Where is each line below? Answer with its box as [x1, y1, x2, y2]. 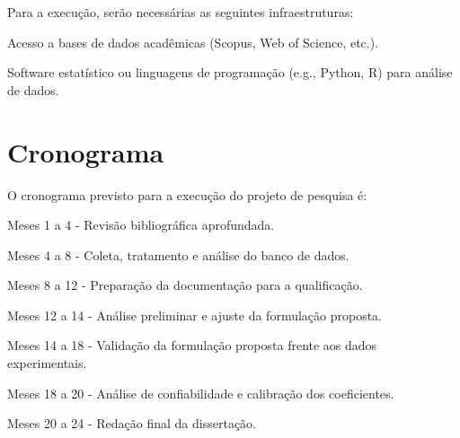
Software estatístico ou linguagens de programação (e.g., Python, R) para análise [7, 63, 453, 82]
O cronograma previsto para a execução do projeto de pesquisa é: [7, 185, 367, 204]
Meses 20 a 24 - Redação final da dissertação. [7, 414, 256, 433]
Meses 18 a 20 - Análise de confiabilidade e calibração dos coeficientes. [7, 383, 394, 402]
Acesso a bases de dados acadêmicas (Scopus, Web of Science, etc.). [7, 32, 379, 51]
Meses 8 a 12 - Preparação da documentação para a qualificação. [7, 276, 363, 294]
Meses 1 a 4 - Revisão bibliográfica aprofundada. [7, 215, 275, 234]
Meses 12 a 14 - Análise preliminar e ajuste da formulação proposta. [7, 305, 383, 324]
